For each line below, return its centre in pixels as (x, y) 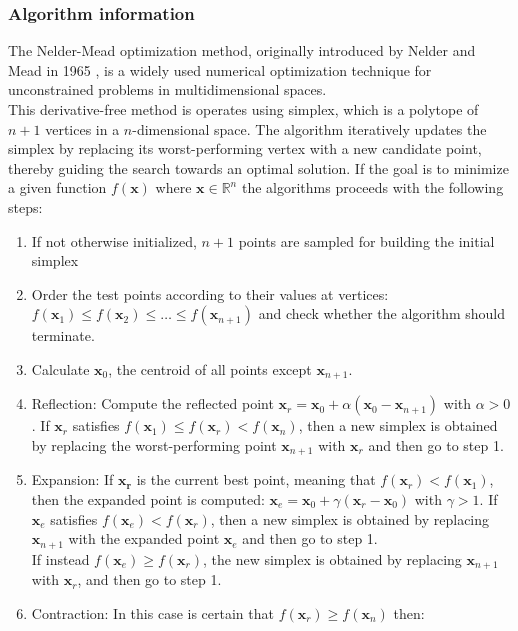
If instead (60, 558)
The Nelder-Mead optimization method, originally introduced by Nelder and (242, 50)
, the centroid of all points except (210, 368)
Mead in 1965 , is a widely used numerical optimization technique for (220, 69)
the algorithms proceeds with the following (372, 187)
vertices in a (82, 128)
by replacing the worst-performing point (154, 444)
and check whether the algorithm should (382, 313)
